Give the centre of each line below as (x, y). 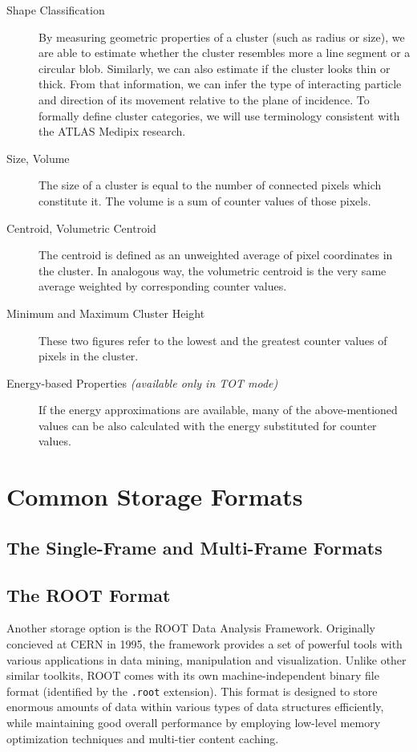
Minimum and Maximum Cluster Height (106, 313)
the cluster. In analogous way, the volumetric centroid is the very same (213, 270)
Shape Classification (56, 10)
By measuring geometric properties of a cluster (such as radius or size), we (222, 37)
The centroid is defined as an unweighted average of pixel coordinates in (216, 255)
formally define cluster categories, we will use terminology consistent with (219, 115)
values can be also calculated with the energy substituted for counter (208, 425)
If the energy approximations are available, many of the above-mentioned (218, 410)
